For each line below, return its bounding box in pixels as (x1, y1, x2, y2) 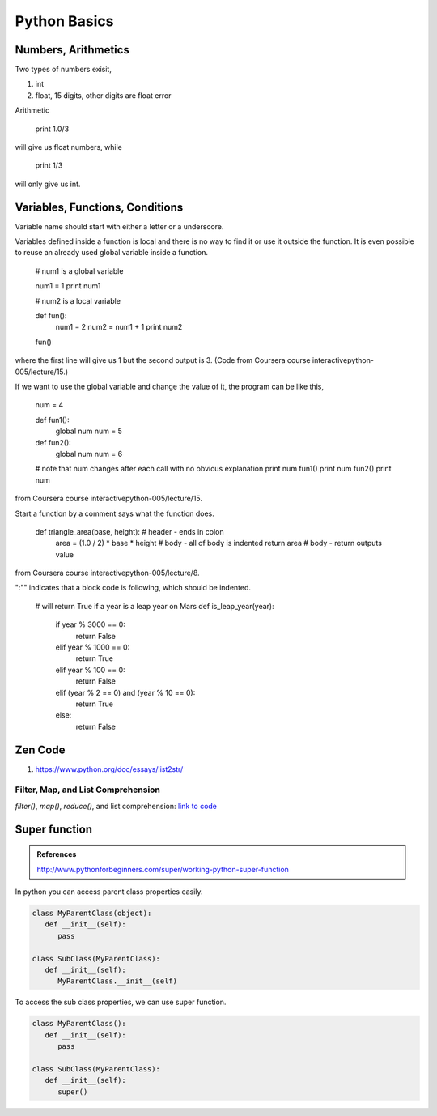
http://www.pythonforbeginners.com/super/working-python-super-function (36, 864, 289, 874)
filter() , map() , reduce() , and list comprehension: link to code (15, 801, 218, 811)
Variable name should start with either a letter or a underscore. (15, 221, 224, 231)
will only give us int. (15, 179, 81, 189)
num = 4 (35, 400, 64, 410)
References (36, 850, 77, 859)
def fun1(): (35, 415, 70, 424)
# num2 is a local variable (35, 296, 121, 305)
